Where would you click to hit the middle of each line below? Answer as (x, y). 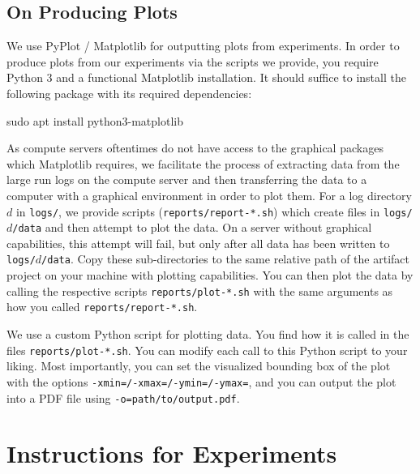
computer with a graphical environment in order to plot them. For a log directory (209, 195)
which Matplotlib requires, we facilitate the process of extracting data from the (203, 163)
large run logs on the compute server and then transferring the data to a (187, 179)
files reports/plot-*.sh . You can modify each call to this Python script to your (207, 350)
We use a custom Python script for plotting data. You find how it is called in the (208, 334)
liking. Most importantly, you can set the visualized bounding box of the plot (199, 366)
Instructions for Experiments (172, 453)
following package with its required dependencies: (129, 93)
